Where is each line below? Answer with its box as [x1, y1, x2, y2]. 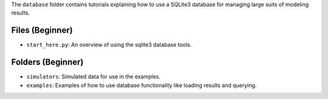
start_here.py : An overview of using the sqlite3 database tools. [26, 41, 192, 49]
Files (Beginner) [11, 25, 73, 36]
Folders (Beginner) [11, 57, 84, 67]
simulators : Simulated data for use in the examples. [26, 73, 161, 80]
